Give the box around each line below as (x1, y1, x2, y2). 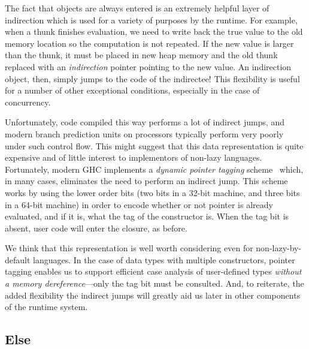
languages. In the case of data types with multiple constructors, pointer (33, 253, 295, 266)
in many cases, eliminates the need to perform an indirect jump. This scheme (5, 174, 288, 187)
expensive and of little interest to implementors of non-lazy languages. (5, 151, 262, 164)
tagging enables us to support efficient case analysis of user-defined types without (5, 265, 302, 278)
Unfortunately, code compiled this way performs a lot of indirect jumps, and (5, 116, 285, 128)
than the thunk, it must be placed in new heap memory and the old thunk (5, 49, 278, 61)
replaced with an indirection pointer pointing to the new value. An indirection (5, 60, 292, 73)
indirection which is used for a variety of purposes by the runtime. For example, (5, 13, 298, 26)
